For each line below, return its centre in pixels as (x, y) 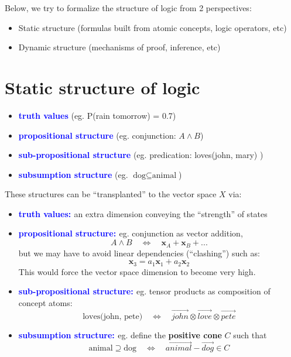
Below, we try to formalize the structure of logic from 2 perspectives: (128, 8)
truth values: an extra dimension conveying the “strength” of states (143, 213)
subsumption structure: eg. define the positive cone (120, 334)
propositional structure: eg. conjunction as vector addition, (131, 233)
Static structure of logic (102, 87)
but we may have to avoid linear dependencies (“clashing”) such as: (139, 253)
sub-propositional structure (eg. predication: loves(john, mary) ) (141, 155)
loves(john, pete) (113, 316)
